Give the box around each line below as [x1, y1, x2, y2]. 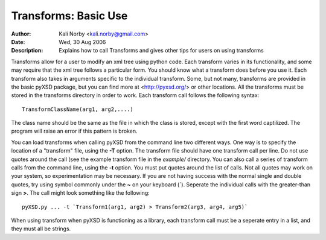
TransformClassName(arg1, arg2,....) [22, 106, 134, 113]
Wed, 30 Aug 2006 [59, 38, 106, 45]
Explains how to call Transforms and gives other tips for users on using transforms [59, 47, 264, 54]
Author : [11, 30, 31, 37]
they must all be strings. [11, 225, 71, 232]
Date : [11, 38, 25, 45]
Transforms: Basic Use [11, 9, 128, 22]
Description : [11, 47, 43, 54]
